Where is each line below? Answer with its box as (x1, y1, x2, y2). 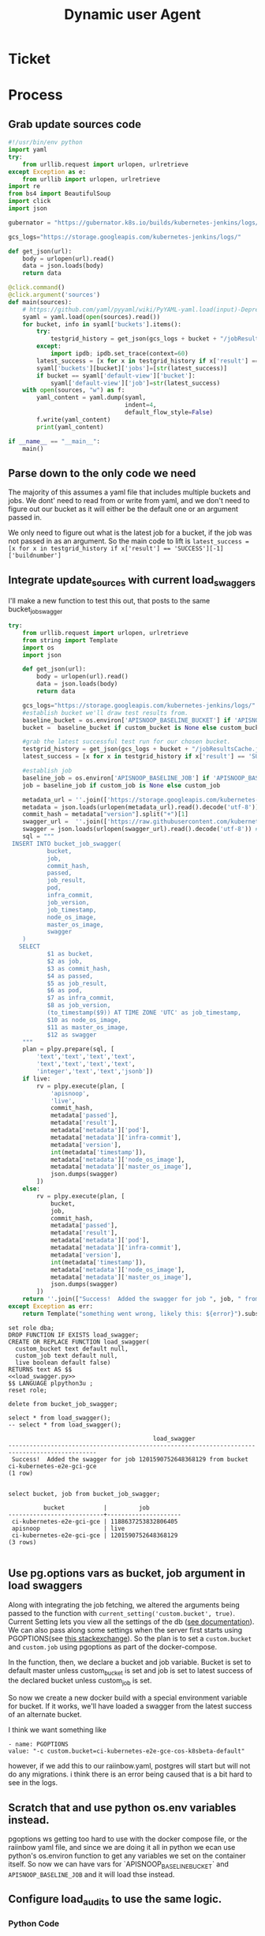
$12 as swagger (47, 1031, 97, 1039)
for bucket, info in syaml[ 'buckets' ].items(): (22, 320, 181, 329)
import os (22, 644, 55, 652)
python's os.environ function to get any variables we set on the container (8, 1851, 246, 1861)
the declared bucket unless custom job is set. (8, 1676, 152, 1687)
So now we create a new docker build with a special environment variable (8, 1693, 248, 1703)
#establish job (22, 767, 73, 775)
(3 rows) (8, 1538, 37, 1546)
